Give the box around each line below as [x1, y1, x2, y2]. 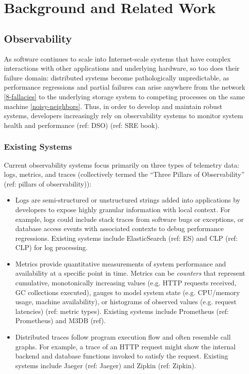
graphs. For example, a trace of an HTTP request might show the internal [15, 341, 236, 351]
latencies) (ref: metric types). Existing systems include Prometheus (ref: [15, 306, 229, 316]
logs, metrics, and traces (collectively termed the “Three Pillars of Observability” [4, 169, 245, 179]
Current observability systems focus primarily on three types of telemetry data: [4, 159, 239, 170]
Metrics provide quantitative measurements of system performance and [15, 258, 226, 268]
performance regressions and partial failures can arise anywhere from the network [4, 82, 246, 92]
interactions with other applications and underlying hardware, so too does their [4, 63, 240, 73]
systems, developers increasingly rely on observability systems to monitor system [4, 110, 243, 121]
